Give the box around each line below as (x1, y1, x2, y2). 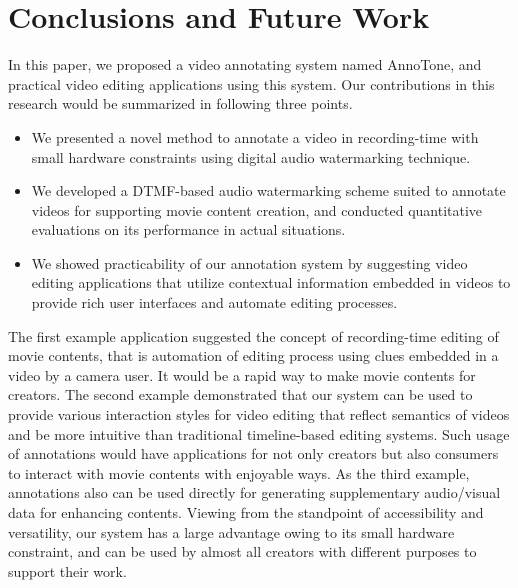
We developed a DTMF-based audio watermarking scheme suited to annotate (31, 180, 506, 201)
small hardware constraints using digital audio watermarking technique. (31, 146, 471, 167)
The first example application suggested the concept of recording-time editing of (8, 325, 499, 346)
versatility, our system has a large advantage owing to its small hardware (8, 521, 455, 542)
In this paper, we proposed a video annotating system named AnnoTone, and (8, 54, 482, 75)
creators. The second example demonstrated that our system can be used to (8, 384, 473, 405)
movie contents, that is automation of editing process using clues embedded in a (8, 345, 499, 366)
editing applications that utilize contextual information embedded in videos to (31, 272, 511, 293)
